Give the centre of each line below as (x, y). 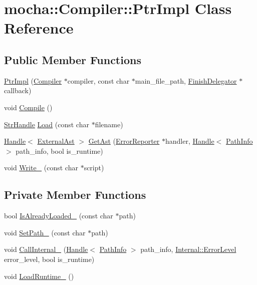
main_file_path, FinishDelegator (186, 80)
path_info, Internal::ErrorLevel (188, 249)
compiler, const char (98, 80)
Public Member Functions (73, 59)
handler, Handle (190, 141)
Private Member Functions (75, 195)
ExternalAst (56, 141)
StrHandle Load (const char (47, 124)
